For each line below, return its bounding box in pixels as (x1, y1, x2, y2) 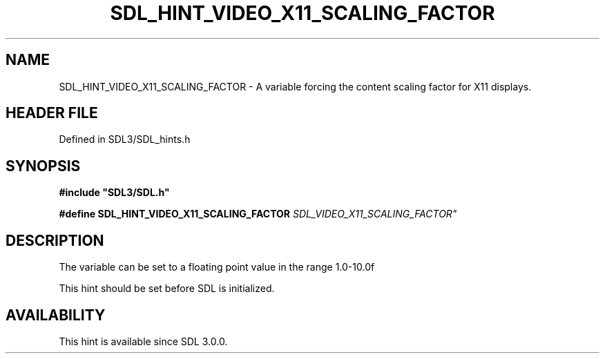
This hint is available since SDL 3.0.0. (59, 335, 228, 347)
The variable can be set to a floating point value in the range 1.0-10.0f (59, 261, 375, 273)
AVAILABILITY (6, 306, 106, 324)
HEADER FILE (6, 104, 98, 122)
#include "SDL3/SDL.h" (59, 186, 170, 199)
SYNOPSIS (6, 157, 81, 175)
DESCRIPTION (6, 231, 104, 249)
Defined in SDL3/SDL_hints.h (59, 133, 191, 146)
